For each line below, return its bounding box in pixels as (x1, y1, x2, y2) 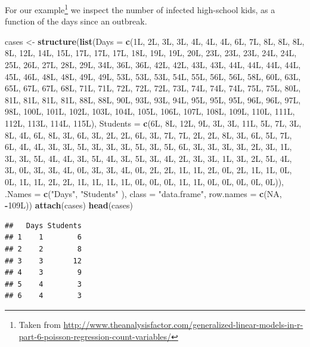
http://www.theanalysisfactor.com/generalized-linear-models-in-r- (63, 318, 303, 330)
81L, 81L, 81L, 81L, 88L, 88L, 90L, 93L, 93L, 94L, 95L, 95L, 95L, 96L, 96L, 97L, (5, 93, 301, 106)
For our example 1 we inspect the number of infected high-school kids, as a (5, 2, 275, 16)
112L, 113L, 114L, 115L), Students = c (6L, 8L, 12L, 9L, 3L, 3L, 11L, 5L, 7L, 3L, (5, 117, 302, 129)
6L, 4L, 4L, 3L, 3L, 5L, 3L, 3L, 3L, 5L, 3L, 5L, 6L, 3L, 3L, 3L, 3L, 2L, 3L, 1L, (5, 140, 292, 153)
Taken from (18, 318, 61, 330)
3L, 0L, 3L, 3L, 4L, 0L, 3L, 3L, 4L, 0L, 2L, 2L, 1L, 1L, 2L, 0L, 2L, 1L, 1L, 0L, (5, 164, 292, 176)
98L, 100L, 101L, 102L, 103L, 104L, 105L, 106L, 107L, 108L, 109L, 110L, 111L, (5, 105, 295, 118)
